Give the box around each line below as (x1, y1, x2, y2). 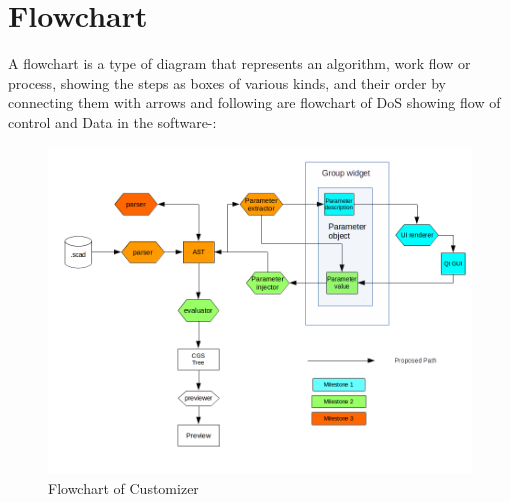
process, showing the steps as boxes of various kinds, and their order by (8, 72, 446, 93)
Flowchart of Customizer (48, 477, 199, 498)
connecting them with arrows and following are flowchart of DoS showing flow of (8, 92, 501, 113)
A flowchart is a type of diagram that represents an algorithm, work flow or (8, 53, 471, 74)
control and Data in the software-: (8, 111, 217, 132)
